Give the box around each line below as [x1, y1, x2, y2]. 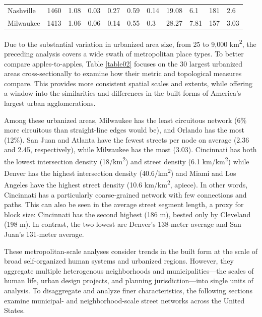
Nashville [8, 5, 36, 15]
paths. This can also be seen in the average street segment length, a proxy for [4, 199, 244, 210]
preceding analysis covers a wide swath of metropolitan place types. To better [4, 48, 244, 58]
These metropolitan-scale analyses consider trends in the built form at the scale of [4, 245, 258, 256]
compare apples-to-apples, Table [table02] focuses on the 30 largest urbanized [4, 58, 243, 69]
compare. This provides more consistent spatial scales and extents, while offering [4, 78, 253, 88]
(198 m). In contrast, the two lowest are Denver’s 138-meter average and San [4, 219, 241, 229]
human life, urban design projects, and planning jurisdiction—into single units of [4, 275, 253, 286]
